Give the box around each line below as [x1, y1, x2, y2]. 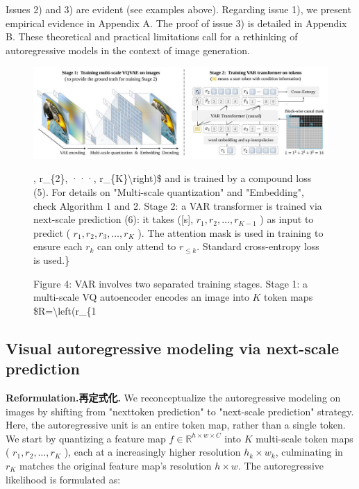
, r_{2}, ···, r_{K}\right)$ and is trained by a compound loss [33, 171, 312, 185]
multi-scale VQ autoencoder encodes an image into [33, 290, 249, 304]
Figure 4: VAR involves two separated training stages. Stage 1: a [33, 276, 308, 290]
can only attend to [97, 239, 176, 254]
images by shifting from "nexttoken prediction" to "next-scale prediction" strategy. [6, 404, 354, 418]
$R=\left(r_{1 [33, 303, 97, 317]
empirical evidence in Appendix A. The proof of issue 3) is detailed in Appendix [6, 15, 347, 30]
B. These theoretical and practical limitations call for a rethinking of [6, 29, 298, 44]
